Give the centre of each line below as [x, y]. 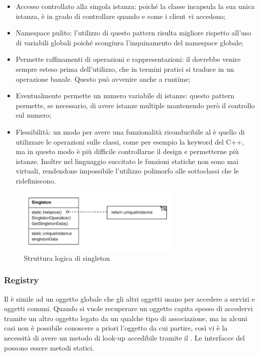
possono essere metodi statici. [49, 347]
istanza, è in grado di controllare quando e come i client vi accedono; [121, 16]
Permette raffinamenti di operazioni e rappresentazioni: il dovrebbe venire [128, 59]
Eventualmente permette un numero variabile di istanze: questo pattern [125, 95]
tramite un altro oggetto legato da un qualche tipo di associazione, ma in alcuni [126, 318]
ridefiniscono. [36, 180]
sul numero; [34, 115]
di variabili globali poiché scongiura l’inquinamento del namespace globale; [129, 42]
